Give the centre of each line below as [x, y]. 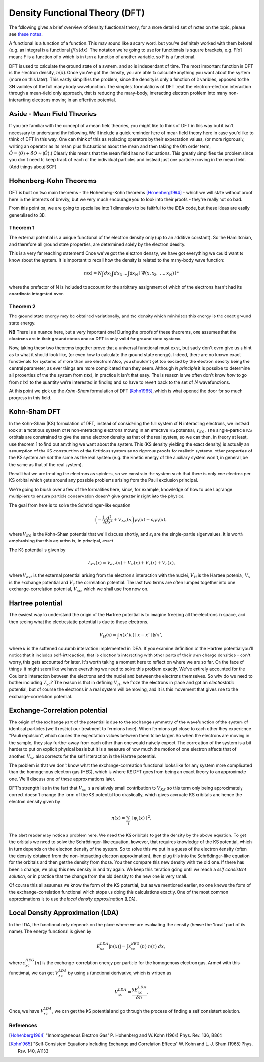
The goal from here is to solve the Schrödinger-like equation [70, 505]
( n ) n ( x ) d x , [153, 946]
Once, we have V [26, 1011]
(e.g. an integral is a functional [40, 50]
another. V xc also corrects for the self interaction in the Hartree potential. [83, 757]
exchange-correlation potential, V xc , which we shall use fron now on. [79, 590]
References [23, 1025]
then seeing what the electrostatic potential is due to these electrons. [79, 622]
